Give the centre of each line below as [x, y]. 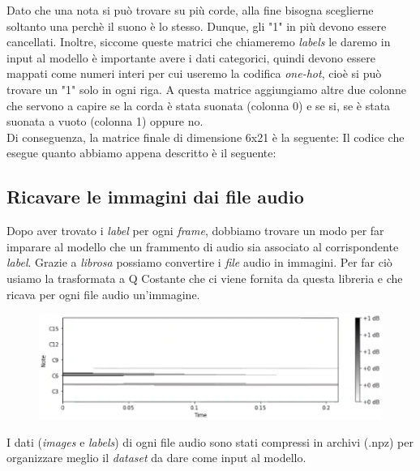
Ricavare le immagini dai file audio [155, 197]
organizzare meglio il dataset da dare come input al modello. [156, 458]
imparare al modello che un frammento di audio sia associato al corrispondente [203, 246]
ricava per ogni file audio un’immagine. [103, 294]
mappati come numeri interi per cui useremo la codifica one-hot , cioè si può [194, 73]
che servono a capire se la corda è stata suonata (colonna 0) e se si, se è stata [199, 105]
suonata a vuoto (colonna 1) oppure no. [105, 121]
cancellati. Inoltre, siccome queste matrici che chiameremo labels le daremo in [199, 42]
